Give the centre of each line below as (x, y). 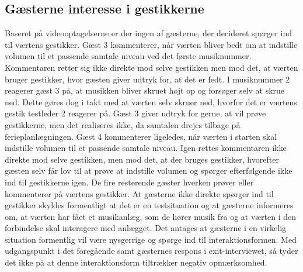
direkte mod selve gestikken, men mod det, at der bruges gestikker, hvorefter (142, 159)
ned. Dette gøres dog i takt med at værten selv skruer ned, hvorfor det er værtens (151, 101)
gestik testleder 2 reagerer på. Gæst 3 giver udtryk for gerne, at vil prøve (135, 113)
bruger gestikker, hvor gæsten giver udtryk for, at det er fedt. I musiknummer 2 (147, 79)
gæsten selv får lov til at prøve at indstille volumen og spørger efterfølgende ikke (149, 171)
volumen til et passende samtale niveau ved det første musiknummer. (128, 56)
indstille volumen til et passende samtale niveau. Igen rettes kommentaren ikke (146, 148)
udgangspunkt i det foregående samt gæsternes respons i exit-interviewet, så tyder (151, 251)
